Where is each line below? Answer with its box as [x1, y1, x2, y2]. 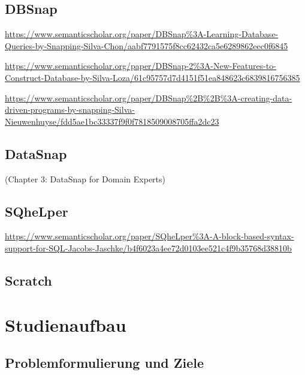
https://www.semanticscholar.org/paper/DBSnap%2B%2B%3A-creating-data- [5, 91, 292, 104]
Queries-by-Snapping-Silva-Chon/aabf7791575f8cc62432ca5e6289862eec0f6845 [5, 39, 288, 52]
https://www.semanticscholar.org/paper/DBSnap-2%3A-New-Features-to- [5, 59, 276, 72]
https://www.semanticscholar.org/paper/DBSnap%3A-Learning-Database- [5, 28, 279, 40]
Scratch [5, 271, 52, 289]
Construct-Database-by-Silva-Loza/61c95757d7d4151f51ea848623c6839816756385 [5, 71, 300, 83]
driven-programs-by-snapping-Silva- [5, 103, 135, 116]
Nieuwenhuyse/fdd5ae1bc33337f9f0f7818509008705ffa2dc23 [5, 115, 219, 127]
